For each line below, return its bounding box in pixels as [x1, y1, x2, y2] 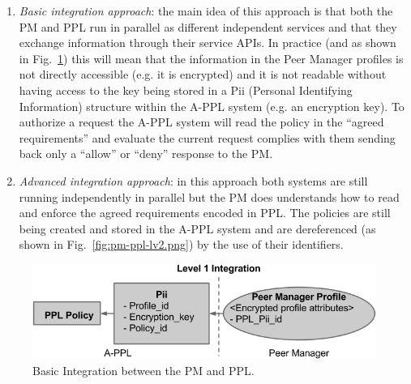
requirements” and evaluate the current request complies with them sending [19, 129, 396, 146]
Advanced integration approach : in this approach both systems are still [19, 172, 368, 189]
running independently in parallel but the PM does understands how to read [19, 188, 400, 205]
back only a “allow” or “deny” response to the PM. [19, 145, 273, 162]
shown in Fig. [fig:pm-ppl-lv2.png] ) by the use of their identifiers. [19, 236, 344, 253]
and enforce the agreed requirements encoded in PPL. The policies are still [19, 204, 391, 221]
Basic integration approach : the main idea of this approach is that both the [19, 2, 393, 19]
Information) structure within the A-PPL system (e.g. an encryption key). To [19, 97, 405, 114]
